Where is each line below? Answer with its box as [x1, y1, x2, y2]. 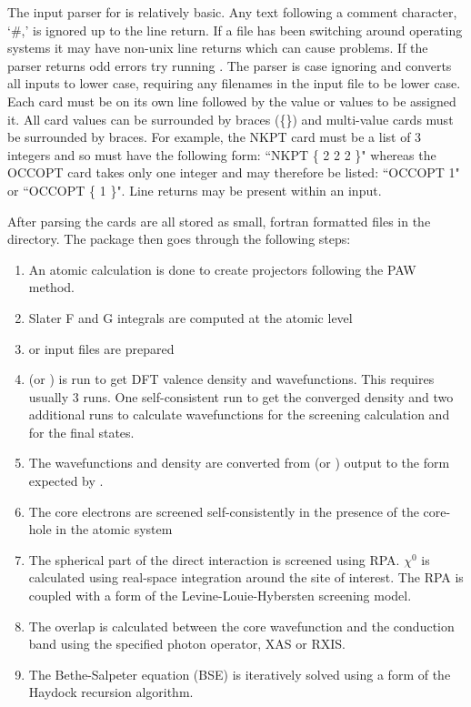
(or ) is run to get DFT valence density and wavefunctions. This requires [28, 369, 435, 389]
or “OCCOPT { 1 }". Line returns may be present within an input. [7, 180, 382, 199]
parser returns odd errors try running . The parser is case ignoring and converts [7, 56, 452, 75]
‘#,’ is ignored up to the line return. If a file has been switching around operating [7, 20, 463, 39]
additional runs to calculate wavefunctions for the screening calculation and [28, 405, 450, 424]
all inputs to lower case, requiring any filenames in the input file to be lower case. [7, 74, 461, 93]
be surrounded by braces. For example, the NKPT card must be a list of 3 [7, 127, 422, 146]
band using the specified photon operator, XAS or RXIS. [28, 634, 346, 653]
